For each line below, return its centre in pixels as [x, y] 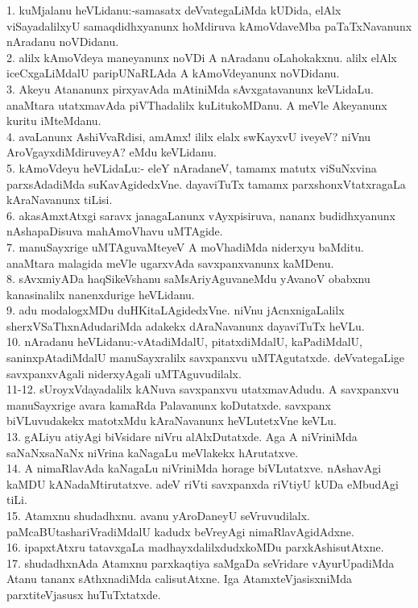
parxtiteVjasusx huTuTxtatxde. [84, 594]
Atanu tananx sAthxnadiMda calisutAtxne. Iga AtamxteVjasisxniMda [179, 579]
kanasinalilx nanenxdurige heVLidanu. [101, 294]
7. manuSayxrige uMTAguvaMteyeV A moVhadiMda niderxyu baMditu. [185, 246]
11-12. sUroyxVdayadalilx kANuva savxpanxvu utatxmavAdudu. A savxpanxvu [203, 389]
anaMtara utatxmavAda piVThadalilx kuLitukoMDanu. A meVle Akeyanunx [197, 104]
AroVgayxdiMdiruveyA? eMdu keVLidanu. [112, 152]
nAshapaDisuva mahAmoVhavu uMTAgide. [115, 231]
